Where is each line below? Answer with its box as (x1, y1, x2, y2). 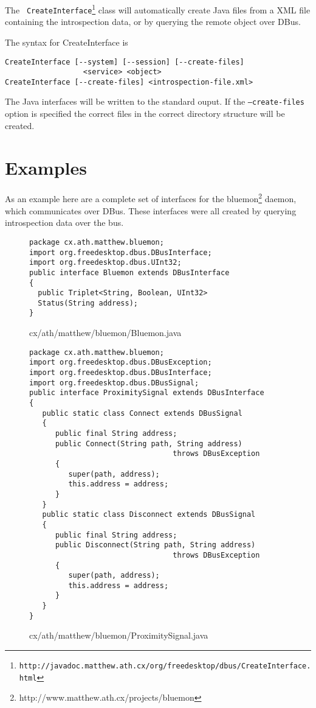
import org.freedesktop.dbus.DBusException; (29, 358, 212, 367)
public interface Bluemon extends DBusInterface (29, 268, 230, 277)
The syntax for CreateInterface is (5, 35, 128, 48)
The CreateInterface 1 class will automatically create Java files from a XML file (5, 2, 311, 16)
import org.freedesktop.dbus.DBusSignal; (29, 378, 199, 387)
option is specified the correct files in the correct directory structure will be (5, 107, 285, 120)
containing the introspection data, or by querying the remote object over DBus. (5, 15, 301, 28)
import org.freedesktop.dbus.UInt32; (29, 258, 182, 267)
